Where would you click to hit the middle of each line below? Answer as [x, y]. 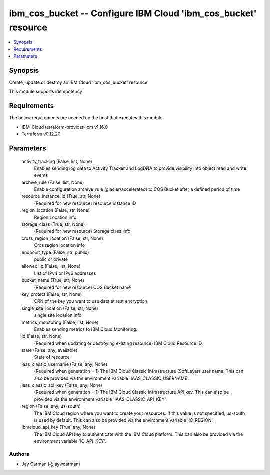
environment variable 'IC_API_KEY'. [70, 441]
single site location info [58, 315]
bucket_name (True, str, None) [53, 280]
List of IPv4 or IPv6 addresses [65, 273]
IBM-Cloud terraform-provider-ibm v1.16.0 [65, 127]
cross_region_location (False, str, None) [62, 238]
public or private [51, 259]
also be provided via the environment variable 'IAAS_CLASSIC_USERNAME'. [112, 378]
